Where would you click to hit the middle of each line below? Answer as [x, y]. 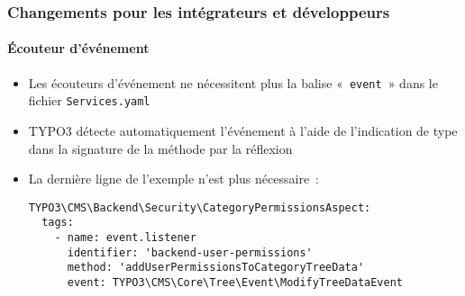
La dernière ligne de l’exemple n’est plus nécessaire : [173, 179]
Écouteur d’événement [78, 48]
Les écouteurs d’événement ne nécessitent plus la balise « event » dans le [233, 82]
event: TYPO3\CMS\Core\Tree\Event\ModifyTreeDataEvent [235, 283]
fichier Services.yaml [89, 100]
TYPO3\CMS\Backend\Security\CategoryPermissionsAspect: [200, 207]
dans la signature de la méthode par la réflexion [160, 148]
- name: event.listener [125, 238]
